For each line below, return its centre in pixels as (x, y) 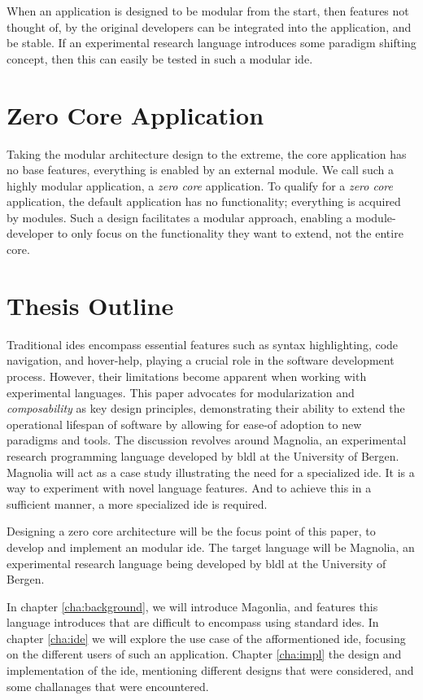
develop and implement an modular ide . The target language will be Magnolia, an (211, 547)
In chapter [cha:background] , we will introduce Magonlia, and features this (192, 606)
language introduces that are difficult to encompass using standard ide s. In (193, 622)
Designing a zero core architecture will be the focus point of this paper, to (191, 531)
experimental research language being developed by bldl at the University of (196, 563)
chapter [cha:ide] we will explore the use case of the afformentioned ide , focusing (206, 638)
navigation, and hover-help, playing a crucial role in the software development (201, 360)
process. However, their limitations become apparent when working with (187, 376)
